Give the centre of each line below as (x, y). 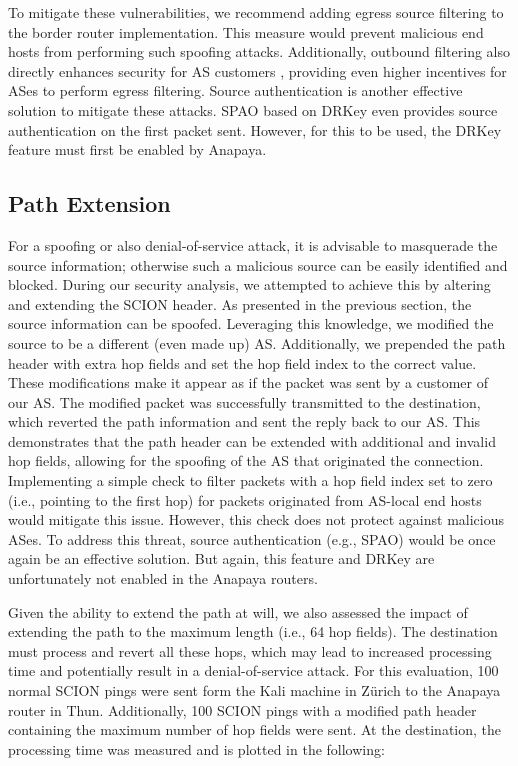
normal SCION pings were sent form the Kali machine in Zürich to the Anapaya (254, 690)
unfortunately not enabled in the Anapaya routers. (163, 578)
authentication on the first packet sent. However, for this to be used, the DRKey (255, 129)
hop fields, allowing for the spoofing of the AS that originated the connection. (246, 460)
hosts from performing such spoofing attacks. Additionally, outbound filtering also (259, 51)
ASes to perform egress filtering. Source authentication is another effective (235, 90)
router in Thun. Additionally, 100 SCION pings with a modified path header (242, 709)
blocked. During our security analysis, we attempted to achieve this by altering (249, 284)
